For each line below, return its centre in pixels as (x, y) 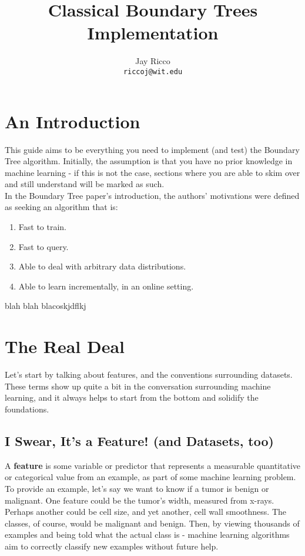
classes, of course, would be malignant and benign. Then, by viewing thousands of (152, 523)
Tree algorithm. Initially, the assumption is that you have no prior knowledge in (149, 161)
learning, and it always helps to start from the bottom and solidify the (132, 397)
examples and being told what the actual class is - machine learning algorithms (147, 535)
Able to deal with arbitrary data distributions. (102, 266)
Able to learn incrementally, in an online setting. (106, 286)
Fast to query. (43, 246)
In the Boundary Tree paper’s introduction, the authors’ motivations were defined (152, 195)
